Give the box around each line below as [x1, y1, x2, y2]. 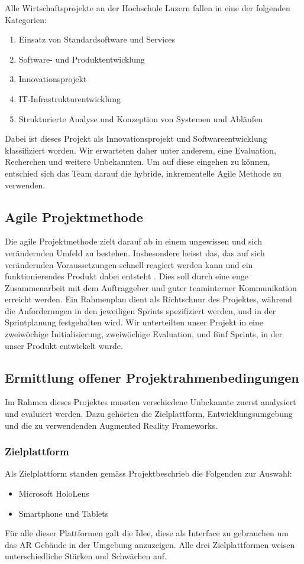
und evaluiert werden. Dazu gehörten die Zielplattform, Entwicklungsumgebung [5, 407, 293, 420]
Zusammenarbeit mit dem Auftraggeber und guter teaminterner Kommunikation [5, 281, 297, 294]
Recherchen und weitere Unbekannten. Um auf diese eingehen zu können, [5, 155, 270, 168]
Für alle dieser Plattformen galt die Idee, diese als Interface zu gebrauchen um [5, 527, 289, 539]
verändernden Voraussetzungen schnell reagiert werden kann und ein [5, 258, 253, 270]
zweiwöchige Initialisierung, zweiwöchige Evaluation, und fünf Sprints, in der [5, 328, 283, 340]
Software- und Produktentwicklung [18, 53, 145, 65]
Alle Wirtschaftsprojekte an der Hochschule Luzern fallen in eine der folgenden [5, 2, 290, 14]
